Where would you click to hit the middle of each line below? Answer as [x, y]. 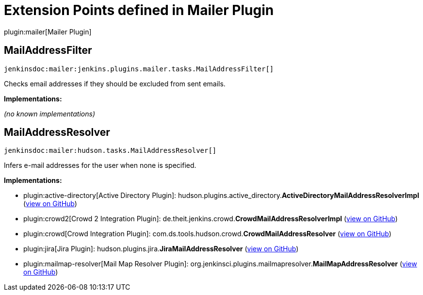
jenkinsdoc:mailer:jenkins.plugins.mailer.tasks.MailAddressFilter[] [139, 69]
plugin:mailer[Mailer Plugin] [48, 32]
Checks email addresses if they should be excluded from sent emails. [115, 83]
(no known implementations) [50, 114]
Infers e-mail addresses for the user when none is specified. [100, 165]
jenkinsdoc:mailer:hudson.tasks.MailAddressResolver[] [110, 151]
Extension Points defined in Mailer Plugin [139, 10]
